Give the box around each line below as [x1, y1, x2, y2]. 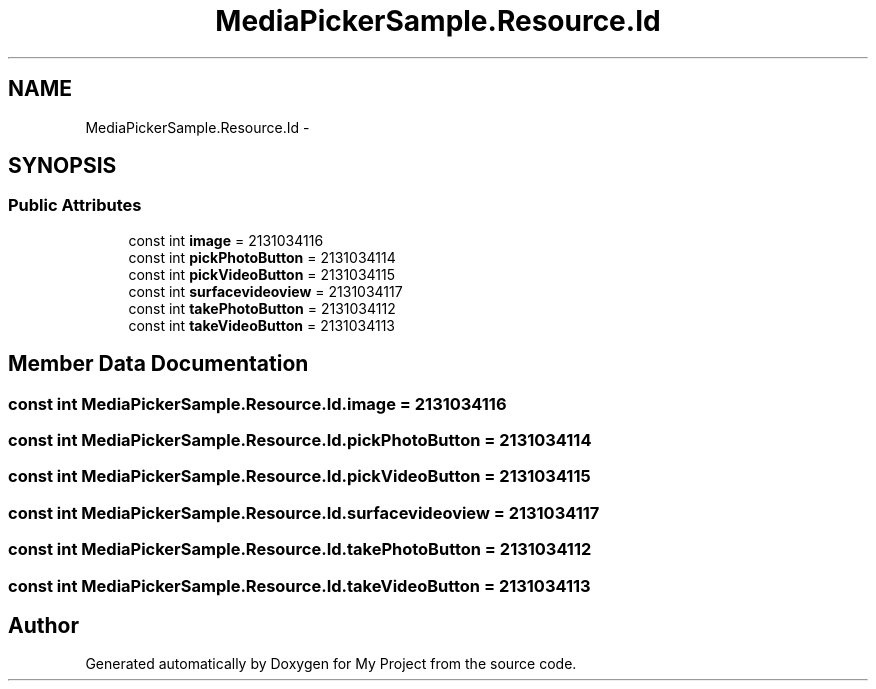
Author [8, 612, 79, 638]
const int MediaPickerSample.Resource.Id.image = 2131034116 [8, 393, 507, 414]
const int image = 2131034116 [128, 231, 324, 249]
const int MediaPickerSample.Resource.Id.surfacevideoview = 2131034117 [8, 502, 600, 523]
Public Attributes [8, 195, 142, 216]
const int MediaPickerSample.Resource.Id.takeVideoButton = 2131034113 [8, 575, 591, 596]
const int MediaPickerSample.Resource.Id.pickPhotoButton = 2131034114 [8, 430, 592, 451]
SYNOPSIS [8, 153, 117, 179]
